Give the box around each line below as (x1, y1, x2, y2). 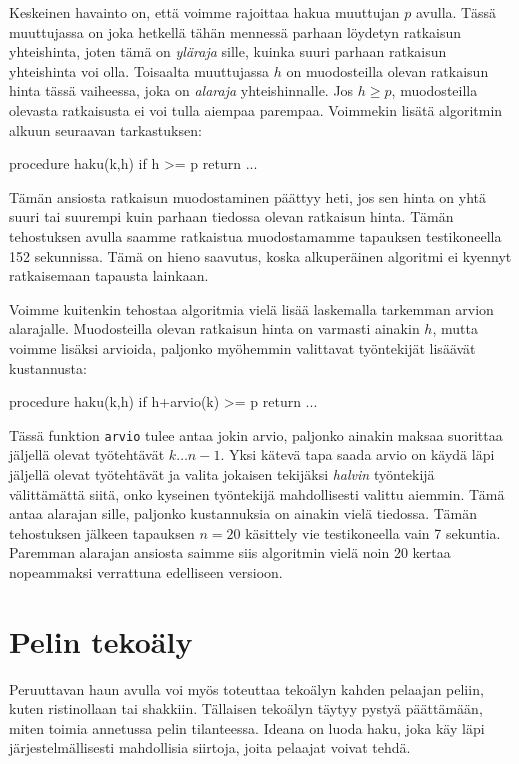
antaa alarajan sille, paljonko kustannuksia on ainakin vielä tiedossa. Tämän (9, 503, 478, 524)
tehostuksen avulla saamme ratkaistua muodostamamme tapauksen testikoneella (9, 225, 502, 246)
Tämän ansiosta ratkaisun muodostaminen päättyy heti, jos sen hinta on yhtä (9, 186, 487, 207)
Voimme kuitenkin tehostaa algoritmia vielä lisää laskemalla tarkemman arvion (9, 298, 494, 319)
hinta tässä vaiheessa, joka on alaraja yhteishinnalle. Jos (9, 80, 354, 101)
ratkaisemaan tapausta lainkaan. (9, 265, 209, 286)
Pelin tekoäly (9, 620, 193, 661)
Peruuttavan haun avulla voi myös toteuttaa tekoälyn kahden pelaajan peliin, (9, 678, 484, 699)
